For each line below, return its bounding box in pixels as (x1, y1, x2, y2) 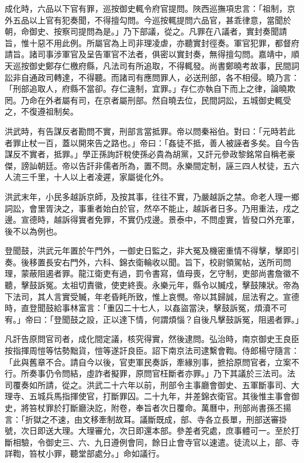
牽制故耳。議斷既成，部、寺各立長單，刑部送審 (98, 413, 279, 425)
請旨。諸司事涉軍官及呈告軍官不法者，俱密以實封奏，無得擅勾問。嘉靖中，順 (5, 48, 299, 60)
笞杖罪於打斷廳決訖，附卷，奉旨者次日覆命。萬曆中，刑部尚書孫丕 (29, 402, 283, 413)
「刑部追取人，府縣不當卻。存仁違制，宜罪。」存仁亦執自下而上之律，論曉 (5, 82, 287, 95)
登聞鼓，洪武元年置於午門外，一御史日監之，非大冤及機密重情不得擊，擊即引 (5, 244, 299, 257)
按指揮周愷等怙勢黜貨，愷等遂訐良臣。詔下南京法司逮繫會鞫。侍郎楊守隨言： (5, 344, 299, 357)
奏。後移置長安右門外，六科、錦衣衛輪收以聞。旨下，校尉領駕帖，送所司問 (5, 255, 291, 268)
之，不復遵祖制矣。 (5, 105, 78, 118)
